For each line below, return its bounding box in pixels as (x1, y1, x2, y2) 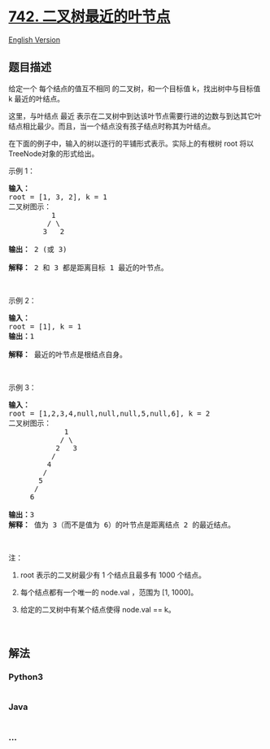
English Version (8, 34, 61, 45)
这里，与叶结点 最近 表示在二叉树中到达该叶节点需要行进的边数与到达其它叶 (8, 111, 262, 120)
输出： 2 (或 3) (8, 245, 67, 254)
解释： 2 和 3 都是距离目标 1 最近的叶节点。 (8, 263, 168, 272)
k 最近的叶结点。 (8, 94, 65, 103)
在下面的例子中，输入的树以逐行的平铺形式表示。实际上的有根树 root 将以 (8, 138, 255, 148)
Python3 (8, 672, 43, 683)
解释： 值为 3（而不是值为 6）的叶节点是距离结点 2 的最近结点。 (8, 520, 236, 529)
